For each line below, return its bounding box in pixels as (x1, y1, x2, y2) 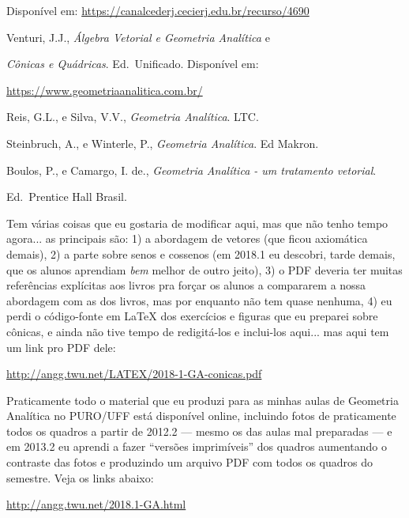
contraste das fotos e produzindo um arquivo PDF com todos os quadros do (6, 454, 373, 471)
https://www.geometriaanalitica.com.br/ (6, 81, 203, 98)
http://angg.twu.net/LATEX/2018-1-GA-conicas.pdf (6, 365, 262, 382)
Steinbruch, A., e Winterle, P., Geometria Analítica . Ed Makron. (6, 134, 319, 151)
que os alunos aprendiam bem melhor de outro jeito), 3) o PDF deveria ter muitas (6, 261, 403, 278)
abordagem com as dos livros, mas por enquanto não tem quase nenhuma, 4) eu (6, 292, 392, 308)
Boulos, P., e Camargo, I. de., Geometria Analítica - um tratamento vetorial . (6, 161, 377, 178)
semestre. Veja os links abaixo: (6, 469, 154, 486)
